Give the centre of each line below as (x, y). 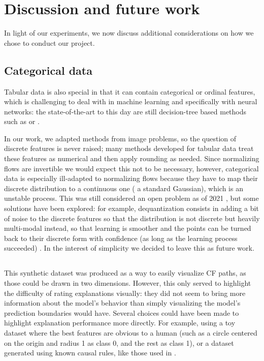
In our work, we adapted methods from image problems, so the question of (120, 138)
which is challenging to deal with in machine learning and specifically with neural (131, 101)
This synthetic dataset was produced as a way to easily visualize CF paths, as (125, 273)
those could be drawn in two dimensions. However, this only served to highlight (128, 283)
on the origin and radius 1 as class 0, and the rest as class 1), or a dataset (119, 342)
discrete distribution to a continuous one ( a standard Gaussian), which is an (124, 188)
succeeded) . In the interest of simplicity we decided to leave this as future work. (129, 248)
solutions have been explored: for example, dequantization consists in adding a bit (131, 208)
